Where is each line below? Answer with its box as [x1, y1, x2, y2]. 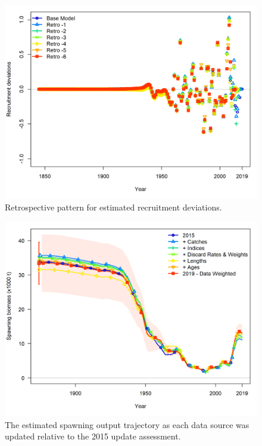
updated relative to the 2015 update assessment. [5, 430, 181, 442]
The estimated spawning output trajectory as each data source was [5, 418, 249, 430]
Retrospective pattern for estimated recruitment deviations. [5, 201, 222, 213]
